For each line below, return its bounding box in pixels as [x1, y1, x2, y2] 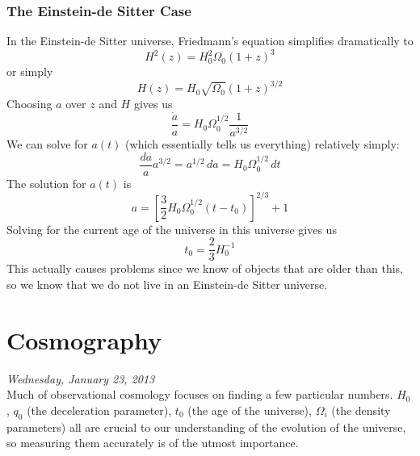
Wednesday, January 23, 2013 [6, 370, 155, 387]
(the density [331, 401, 391, 418]
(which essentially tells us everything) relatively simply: [125, 136, 400, 153]
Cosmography [6, 323, 162, 356]
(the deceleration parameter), [27, 401, 172, 418]
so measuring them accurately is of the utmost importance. [6, 434, 299, 451]
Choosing [6, 94, 52, 111]
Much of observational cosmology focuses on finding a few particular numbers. [6, 386, 393, 403]
